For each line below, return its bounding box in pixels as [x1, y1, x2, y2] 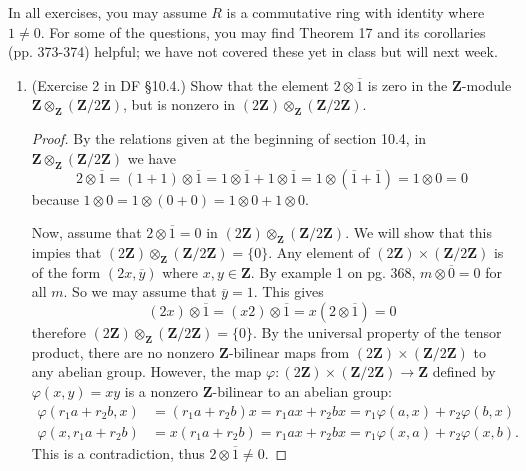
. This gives [253, 281, 324, 302]
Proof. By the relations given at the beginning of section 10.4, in [31, 128, 427, 149]
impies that [31, 241, 102, 262]
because [31, 188, 79, 209]
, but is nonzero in [123, 94, 236, 115]
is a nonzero [124, 380, 198, 401]
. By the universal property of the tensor [252, 321, 502, 342]
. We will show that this [345, 222, 492, 243]
